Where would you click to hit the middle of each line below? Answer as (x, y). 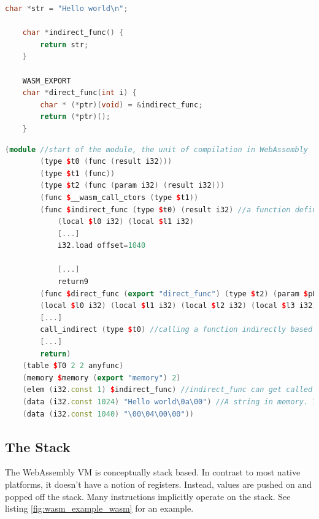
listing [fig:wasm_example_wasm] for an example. (99, 508)
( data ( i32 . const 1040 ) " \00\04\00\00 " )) (108, 414)
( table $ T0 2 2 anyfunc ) (73, 366)
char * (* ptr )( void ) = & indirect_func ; (121, 105)
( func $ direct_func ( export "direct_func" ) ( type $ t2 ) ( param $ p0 (179, 294)
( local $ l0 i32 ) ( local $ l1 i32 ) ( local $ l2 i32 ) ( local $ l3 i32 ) (179, 306)
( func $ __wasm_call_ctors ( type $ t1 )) (119, 197)
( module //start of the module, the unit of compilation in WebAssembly (156, 149)
